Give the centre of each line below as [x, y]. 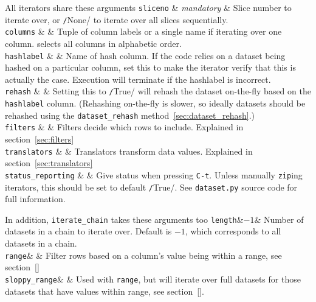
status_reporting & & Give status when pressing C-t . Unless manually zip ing [154, 174]
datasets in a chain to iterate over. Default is [88, 231]
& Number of [279, 219]
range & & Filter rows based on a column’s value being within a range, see [143, 255]
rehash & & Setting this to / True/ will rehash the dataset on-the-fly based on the [158, 91]
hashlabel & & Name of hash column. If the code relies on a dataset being [145, 55]
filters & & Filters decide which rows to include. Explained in [124, 127]
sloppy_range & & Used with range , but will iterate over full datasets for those [153, 279]
